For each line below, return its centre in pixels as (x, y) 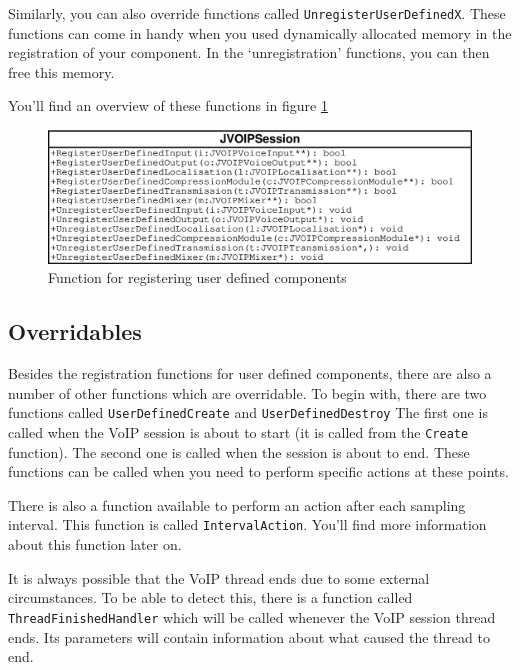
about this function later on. (95, 544)
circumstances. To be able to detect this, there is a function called (210, 597)
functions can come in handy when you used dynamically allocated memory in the (260, 32)
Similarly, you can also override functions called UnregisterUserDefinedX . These (257, 13)
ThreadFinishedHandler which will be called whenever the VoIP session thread (252, 616)
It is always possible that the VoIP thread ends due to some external (219, 577)
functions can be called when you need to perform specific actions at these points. (258, 471)
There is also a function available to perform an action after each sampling (237, 504)
